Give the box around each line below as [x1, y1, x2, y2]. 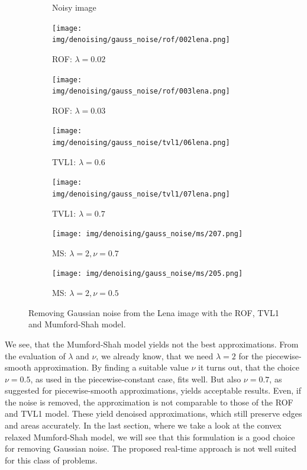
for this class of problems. [5, 453, 98, 466]
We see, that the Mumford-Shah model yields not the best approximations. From [5, 337, 299, 350]
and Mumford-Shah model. [28, 318, 126, 330]
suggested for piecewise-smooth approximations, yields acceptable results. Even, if [5, 384, 302, 397]
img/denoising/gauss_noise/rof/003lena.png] [52, 87, 230, 96]
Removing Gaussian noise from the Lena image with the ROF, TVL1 [28, 306, 279, 318]
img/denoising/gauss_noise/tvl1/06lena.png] [52, 139, 230, 147]
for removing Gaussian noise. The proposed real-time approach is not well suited [5, 442, 297, 455]
